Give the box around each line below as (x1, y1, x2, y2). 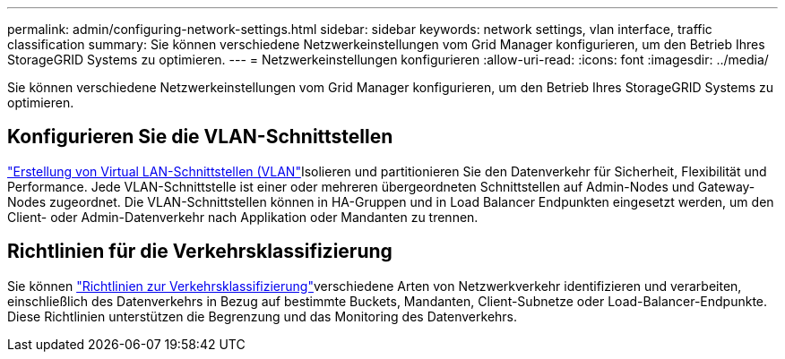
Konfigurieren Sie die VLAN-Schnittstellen (7, 125, 393, 149)
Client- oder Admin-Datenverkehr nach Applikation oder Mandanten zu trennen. (7, 209, 479, 225)
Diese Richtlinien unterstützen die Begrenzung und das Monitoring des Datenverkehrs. (7, 308, 518, 324)
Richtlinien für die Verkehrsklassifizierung (7, 240, 392, 263)
